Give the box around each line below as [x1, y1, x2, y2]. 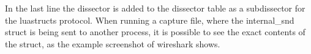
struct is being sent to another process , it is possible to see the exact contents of [5, 25, 305, 38]
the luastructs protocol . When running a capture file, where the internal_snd [5, 13, 294, 26]
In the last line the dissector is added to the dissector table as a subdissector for [5, 2, 305, 14]
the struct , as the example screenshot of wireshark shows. [5, 37, 220, 50]
